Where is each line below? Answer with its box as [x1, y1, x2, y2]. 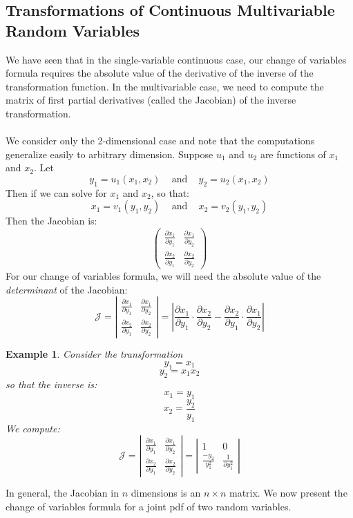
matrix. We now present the [229, 486, 347, 500]
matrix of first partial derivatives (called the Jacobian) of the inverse [6, 93, 296, 107]
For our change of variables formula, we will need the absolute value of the [6, 269, 321, 283]
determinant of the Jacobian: [6, 282, 128, 296]
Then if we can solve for [6, 185, 107, 200]
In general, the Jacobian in [6, 486, 119, 500]
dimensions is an [131, 486, 201, 500]
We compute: [6, 421, 60, 435]
